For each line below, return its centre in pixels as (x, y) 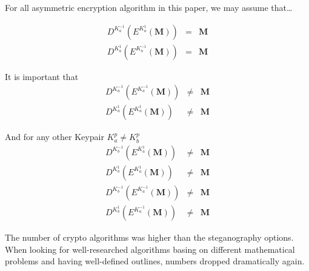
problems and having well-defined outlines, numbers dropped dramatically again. (155, 261)
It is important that (42, 76)
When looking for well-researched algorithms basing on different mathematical (150, 249)
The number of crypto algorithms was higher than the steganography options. (149, 237)
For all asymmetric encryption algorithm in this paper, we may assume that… (149, 7)
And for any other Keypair (55, 137)
